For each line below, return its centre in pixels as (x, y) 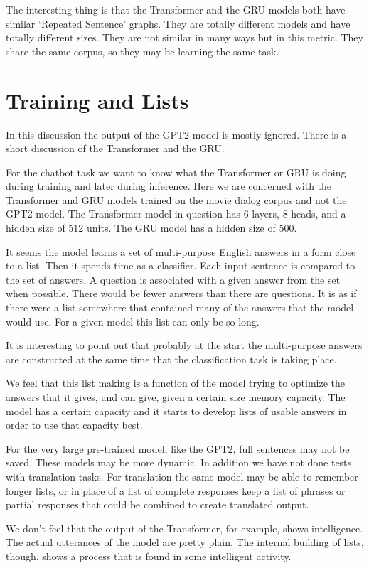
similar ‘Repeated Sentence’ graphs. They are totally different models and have (178, 23)
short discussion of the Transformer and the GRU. (115, 148)
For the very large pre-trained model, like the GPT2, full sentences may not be (178, 448)
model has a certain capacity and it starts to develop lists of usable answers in (176, 411)
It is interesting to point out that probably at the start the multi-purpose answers (184, 345)
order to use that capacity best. (74, 425)
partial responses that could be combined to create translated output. (157, 504)
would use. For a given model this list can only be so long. (133, 321)
